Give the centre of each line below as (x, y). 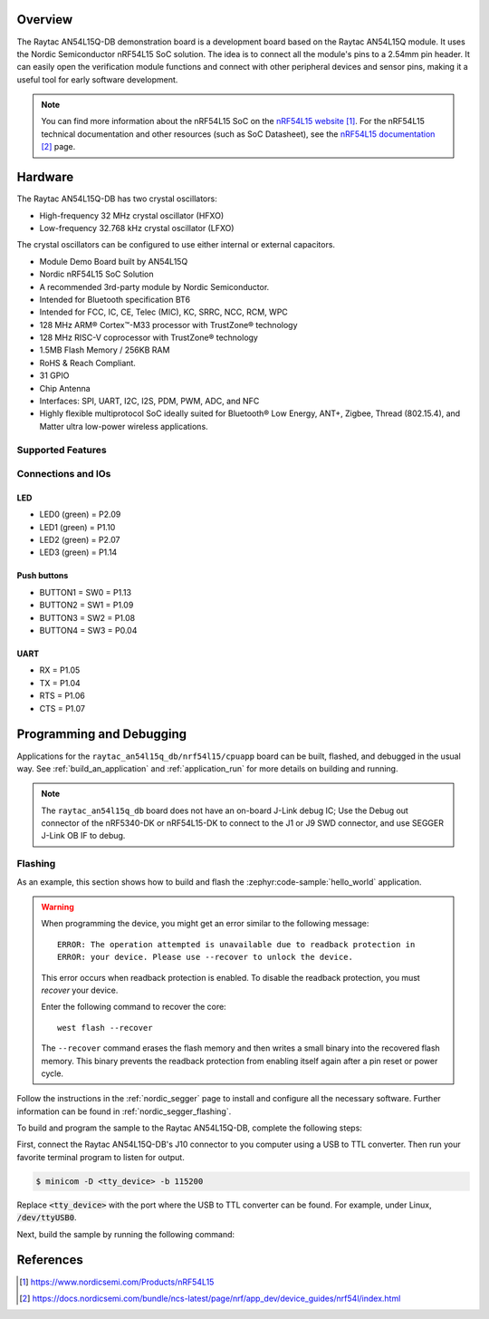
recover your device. (80, 990)
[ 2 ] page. (58, 147)
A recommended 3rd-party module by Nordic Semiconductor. (154, 286)
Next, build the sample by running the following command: (126, 1234)
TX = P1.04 (60, 683)
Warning (58, 907)
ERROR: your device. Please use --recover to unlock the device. (205, 957)
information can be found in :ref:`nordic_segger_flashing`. (124, 1111)
